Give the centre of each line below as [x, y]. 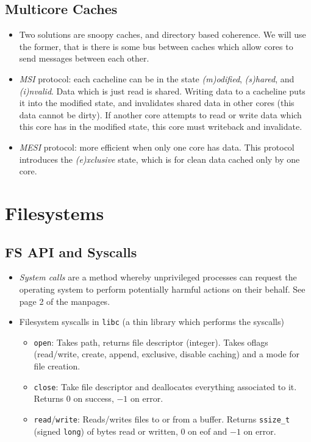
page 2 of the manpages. [65, 301]
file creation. [57, 366]
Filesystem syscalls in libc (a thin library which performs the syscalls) [152, 322]
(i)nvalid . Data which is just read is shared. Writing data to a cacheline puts [162, 91]
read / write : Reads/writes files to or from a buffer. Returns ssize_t [162, 419]
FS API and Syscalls [71, 251]
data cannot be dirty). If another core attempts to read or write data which [160, 114]
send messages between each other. [84, 58]
